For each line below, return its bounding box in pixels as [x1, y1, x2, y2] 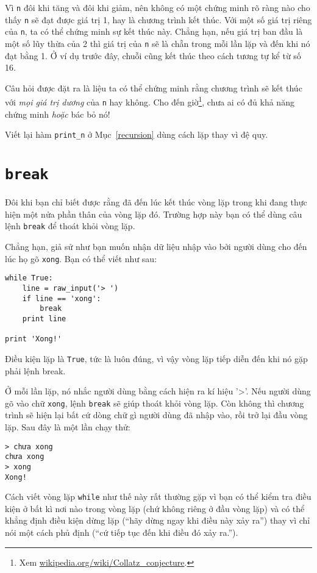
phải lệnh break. [5, 364, 66, 377]
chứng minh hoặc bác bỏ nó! [5, 107, 110, 120]
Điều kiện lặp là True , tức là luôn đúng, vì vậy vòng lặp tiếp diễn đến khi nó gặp [5, 352, 308, 365]
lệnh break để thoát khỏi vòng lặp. [5, 219, 135, 232]
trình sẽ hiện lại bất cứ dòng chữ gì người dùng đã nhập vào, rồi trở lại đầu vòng [5, 408, 308, 421]
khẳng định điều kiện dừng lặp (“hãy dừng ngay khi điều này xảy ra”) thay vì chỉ [5, 514, 310, 527]
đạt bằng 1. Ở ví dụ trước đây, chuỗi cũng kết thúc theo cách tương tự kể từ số [5, 49, 301, 62]
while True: [5, 274, 53, 283]
